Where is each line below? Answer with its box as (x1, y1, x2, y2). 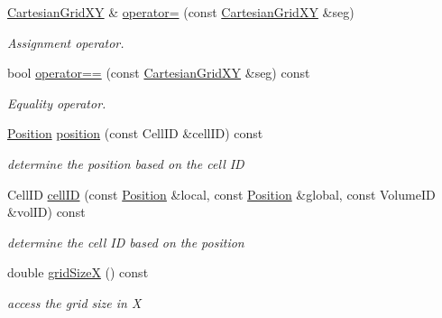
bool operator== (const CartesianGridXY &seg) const (7, 63, 310, 82)
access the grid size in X (7, 293, 142, 312)
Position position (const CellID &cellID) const (7, 124, 263, 143)
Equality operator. (7, 93, 106, 112)
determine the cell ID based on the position (7, 232, 244, 251)
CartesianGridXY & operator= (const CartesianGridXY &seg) (7, 3, 355, 21)
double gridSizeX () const (7, 263, 149, 282)
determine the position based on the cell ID (7, 154, 244, 173)
